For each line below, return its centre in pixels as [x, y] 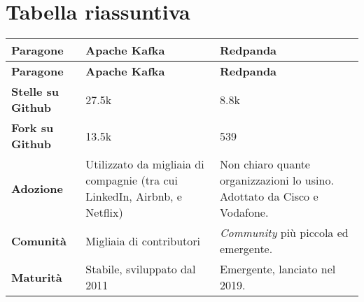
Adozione [37, 188]
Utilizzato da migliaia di [145, 164]
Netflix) [104, 213]
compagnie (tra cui [132, 180]
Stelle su [35, 92]
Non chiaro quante [265, 164]
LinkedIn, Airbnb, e [134, 196]
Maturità [37, 277]
